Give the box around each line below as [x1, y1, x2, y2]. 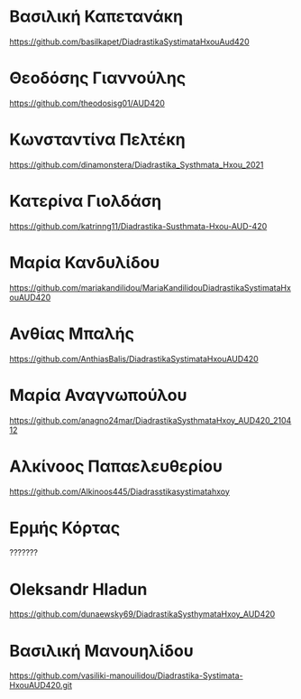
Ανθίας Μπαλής [9, 323, 135, 344]
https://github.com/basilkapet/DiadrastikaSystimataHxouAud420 [9, 36, 250, 47]
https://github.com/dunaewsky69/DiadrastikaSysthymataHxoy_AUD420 [9, 609, 276, 620]
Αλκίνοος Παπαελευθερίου [9, 456, 223, 476]
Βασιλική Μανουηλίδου [9, 640, 194, 661]
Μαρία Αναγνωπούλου [9, 385, 187, 405]
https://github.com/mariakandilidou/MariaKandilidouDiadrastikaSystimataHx [9, 282, 291, 293]
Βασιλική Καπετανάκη [9, 6, 183, 27]
